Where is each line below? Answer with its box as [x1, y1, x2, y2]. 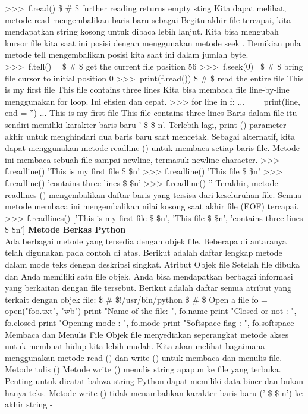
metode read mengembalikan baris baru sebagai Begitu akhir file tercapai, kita [5, 13, 291, 26]
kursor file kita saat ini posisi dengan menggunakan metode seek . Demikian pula [5, 36, 301, 49]
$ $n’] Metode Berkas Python [5, 223, 126, 236]
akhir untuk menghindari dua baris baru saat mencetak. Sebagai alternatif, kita [5, 130, 296, 142]
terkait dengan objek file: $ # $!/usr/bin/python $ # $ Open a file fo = [5, 293, 268, 305]
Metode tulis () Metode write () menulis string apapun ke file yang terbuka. [5, 363, 281, 375]
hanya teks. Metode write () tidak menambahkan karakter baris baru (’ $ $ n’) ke [5, 386, 303, 399]
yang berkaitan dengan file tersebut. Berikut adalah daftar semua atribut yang [5, 281, 292, 294]
